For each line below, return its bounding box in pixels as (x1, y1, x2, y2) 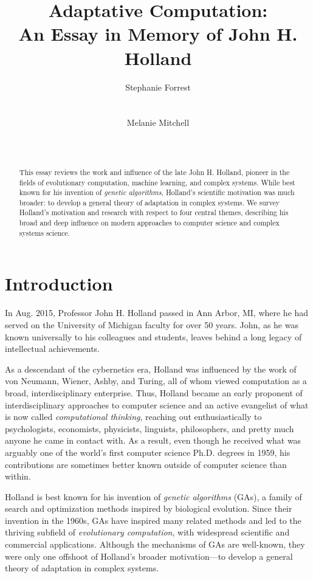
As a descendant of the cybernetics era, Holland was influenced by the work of (5, 362, 297, 375)
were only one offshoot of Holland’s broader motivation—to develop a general (5, 549, 293, 562)
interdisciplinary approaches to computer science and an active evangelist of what (5, 398, 309, 411)
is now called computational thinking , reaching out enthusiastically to (5, 410, 262, 423)
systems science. (19, 227, 70, 238)
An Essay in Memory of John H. (18, 21, 298, 46)
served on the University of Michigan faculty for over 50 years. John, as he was (5, 318, 298, 331)
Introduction (5, 271, 113, 296)
